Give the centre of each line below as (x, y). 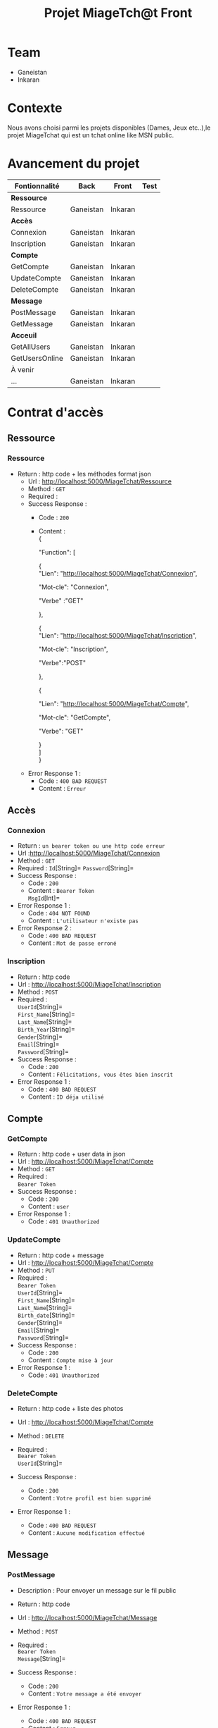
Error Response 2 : (44, 928)
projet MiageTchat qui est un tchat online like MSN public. (91, 135)
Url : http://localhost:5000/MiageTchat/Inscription (89, 984)
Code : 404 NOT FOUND (59, 913)
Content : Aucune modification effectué (86, 1532)
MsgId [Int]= (44, 898)
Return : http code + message (60, 1255)
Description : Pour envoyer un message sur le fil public (97, 1590)
